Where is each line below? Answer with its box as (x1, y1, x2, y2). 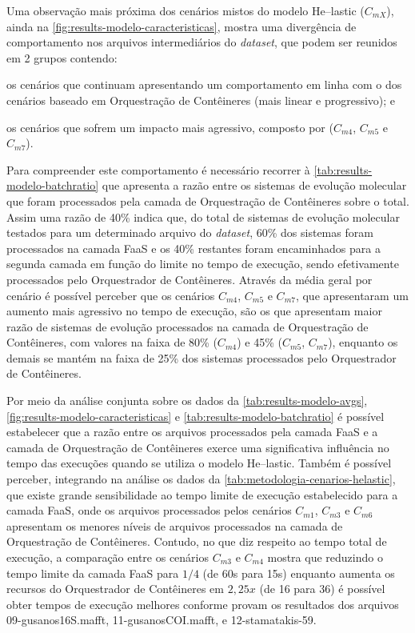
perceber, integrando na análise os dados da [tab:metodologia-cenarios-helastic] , (6, 471, 396, 487)
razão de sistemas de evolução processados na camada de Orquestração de (6, 318, 369, 335)
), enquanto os (328, 334, 398, 351)
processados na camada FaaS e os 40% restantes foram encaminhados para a (6, 239, 381, 256)
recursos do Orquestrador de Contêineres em (6, 580, 224, 597)
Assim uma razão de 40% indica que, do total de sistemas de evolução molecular (6, 208, 400, 225)
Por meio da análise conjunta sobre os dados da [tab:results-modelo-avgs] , (6, 392, 368, 409)
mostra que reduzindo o (267, 549, 383, 565)
